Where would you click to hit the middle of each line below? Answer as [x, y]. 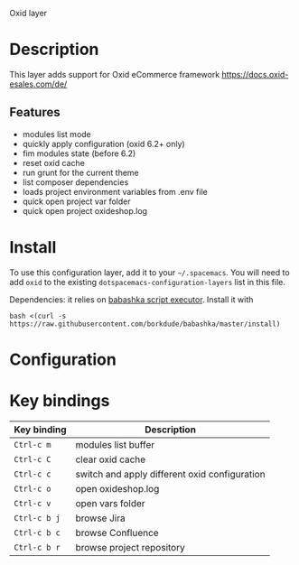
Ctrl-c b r [37, 547]
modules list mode [57, 134]
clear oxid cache [111, 459]
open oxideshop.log [117, 488]
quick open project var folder [76, 201]
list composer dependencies [75, 182]
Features [35, 112]
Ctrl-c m [33, 445]
